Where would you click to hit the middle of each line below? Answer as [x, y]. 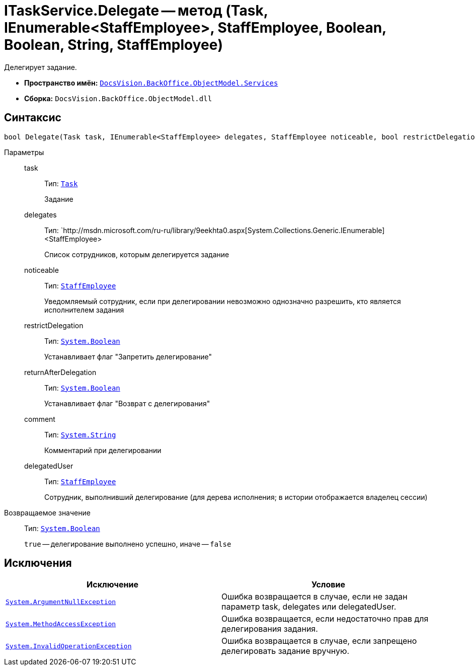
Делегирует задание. [41, 67]
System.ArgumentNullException [61, 602]
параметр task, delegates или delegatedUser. [309, 607]
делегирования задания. [270, 629]
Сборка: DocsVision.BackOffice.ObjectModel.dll [118, 98]
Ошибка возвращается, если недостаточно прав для [325, 619]
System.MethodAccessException [61, 624]
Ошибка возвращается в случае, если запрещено [319, 641]
